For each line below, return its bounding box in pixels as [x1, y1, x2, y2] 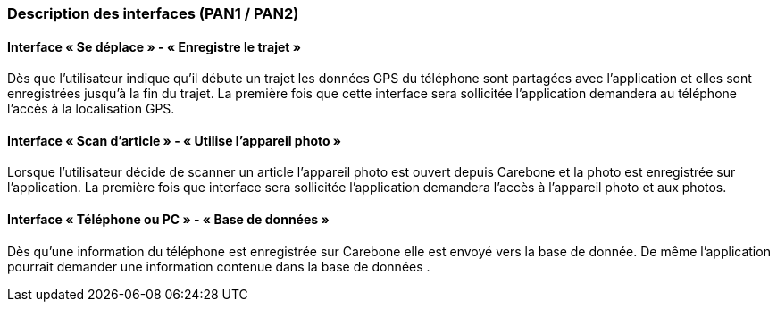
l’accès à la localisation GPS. [7, 101, 175, 117]
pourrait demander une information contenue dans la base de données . [7, 258, 430, 274]
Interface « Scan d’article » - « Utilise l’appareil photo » [7, 132, 342, 148]
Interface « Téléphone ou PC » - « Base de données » [7, 212, 330, 228]
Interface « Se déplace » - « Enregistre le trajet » [7, 38, 302, 54]
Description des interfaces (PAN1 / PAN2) [7, 4, 299, 22]
